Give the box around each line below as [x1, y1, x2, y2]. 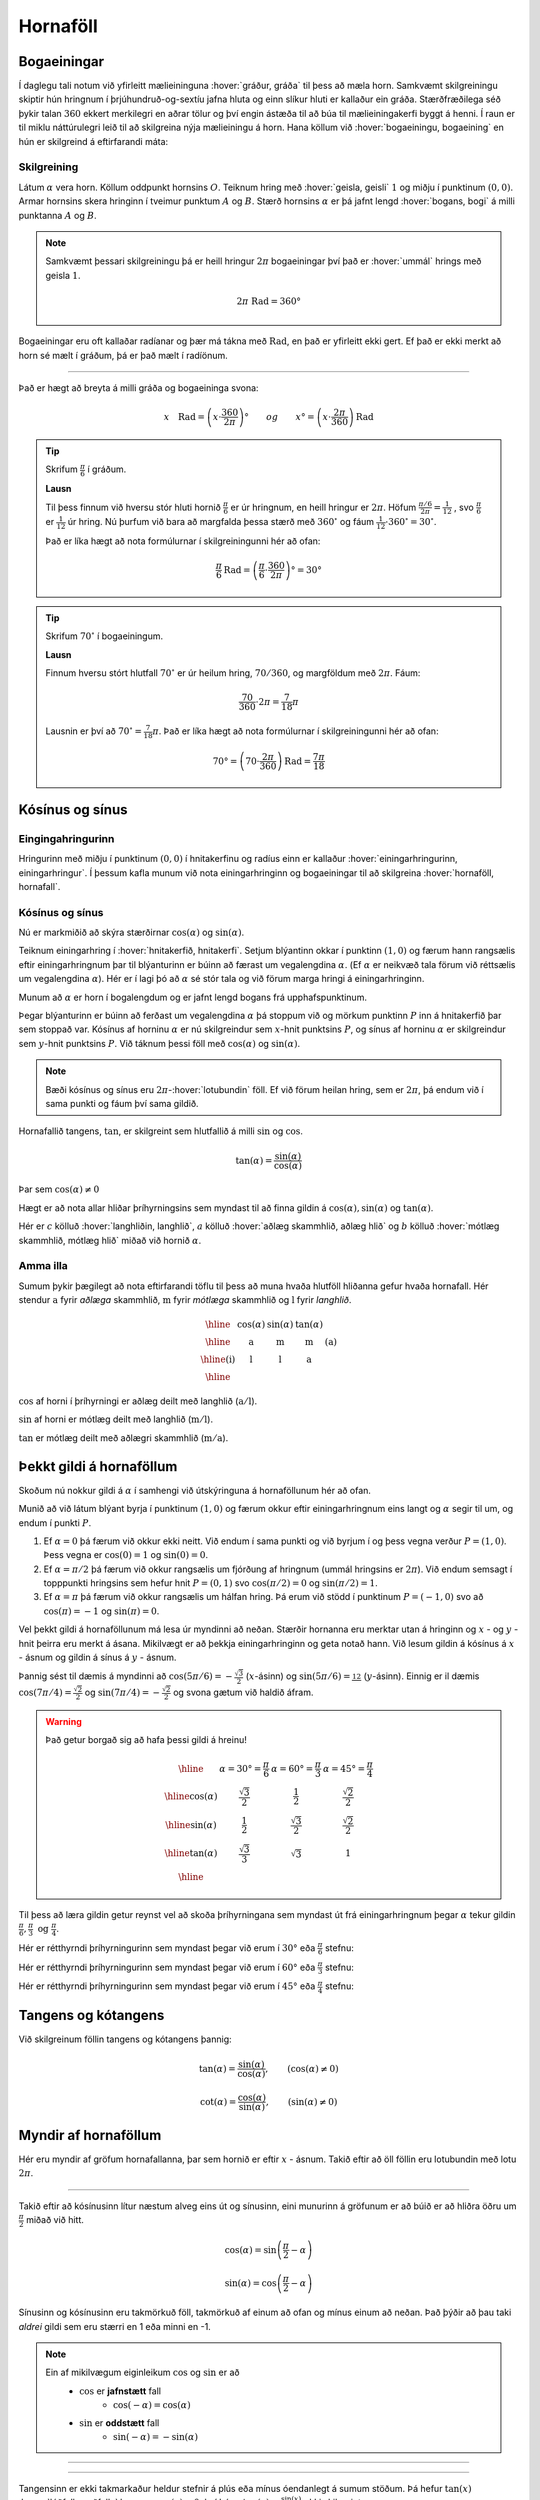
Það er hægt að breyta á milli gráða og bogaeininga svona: [18, 382, 259, 394]
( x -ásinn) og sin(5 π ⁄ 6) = [245, 1670, 351, 1682]
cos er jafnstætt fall [79, 2385, 162, 2397]
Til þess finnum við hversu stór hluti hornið [45, 501, 222, 513]
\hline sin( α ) [165, 1819, 217, 1830]
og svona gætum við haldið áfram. [173, 1686, 314, 1698]
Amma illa [18, 1259, 69, 1273]
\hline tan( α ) [164, 1848, 218, 1859]
